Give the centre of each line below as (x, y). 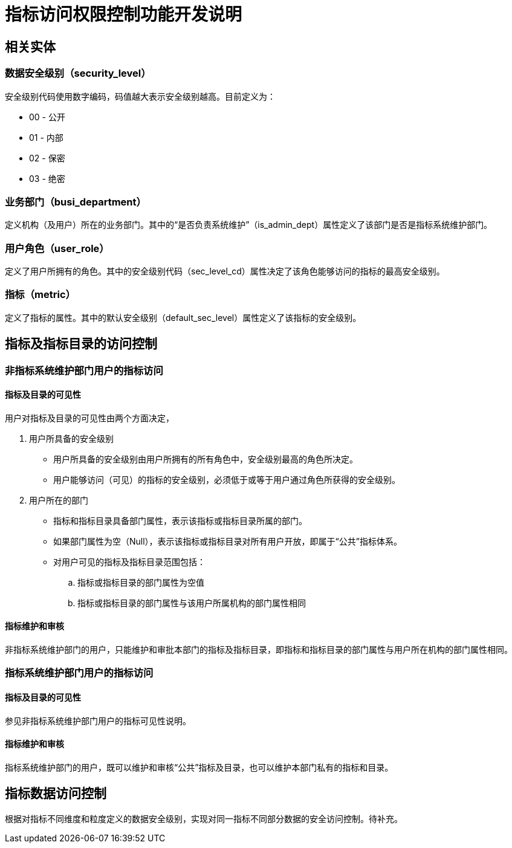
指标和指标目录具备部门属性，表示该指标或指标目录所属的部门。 (180, 520)
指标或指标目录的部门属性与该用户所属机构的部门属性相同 (192, 603)
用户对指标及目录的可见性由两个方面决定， (89, 418)
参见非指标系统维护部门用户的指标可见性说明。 (98, 720)
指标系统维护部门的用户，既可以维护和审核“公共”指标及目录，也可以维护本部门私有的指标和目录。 (199, 767)
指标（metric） (40, 295)
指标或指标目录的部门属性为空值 (141, 582)
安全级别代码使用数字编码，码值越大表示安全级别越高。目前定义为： (140, 96)
